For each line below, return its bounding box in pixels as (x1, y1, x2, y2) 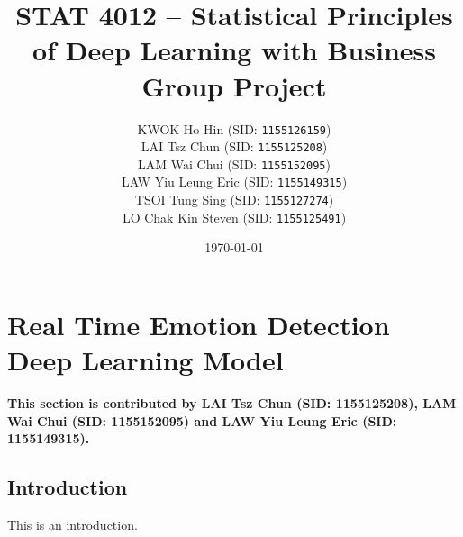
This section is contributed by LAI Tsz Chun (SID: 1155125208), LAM (7, 394, 457, 413)
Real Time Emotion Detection (7, 306, 390, 343)
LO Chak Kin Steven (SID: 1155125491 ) (122, 207, 347, 226)
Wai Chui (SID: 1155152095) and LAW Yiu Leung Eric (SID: (7, 411, 397, 430)
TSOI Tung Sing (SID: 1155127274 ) (134, 190, 334, 209)
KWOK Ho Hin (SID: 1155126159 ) (137, 119, 331, 138)
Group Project (141, 67, 327, 104)
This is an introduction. (7, 515, 138, 534)
